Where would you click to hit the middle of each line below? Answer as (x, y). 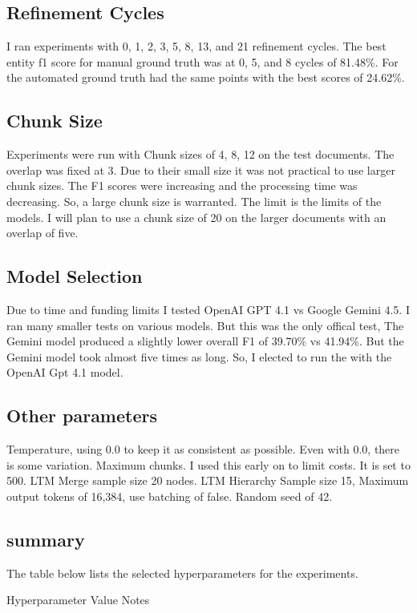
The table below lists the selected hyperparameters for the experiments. (182, 573)
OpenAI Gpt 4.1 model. (65, 372)
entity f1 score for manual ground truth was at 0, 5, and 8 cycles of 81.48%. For (202, 61)
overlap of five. (43, 233)
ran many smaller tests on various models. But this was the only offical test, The (205, 325)
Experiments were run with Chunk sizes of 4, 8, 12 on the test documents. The (200, 154)
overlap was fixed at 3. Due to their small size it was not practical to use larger (201, 169)
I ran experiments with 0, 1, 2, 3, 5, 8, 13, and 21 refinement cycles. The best (196, 46)
